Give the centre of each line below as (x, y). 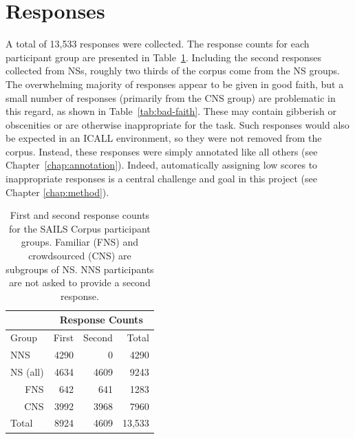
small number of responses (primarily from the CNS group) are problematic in (171, 97)
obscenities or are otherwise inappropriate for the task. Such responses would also (177, 124)
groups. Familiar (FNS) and (79, 242)
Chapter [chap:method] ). (57, 192)
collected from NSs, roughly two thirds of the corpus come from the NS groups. (173, 71)
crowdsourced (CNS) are (80, 256)
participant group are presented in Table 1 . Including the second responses (164, 57)
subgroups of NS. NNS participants (80, 269)
